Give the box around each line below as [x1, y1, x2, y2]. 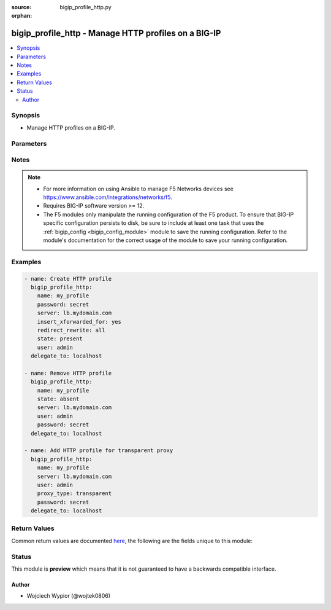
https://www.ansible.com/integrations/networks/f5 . [43, 194, 173, 201]
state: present [37, 335, 83, 342]
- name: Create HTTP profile [24, 275, 112, 282]
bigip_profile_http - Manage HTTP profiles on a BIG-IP [11, 28, 221, 39]
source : [11, 4, 32, 10]
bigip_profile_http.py [59, 4, 112, 10]
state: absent [37, 396, 80, 402]
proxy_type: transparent [37, 490, 112, 497]
